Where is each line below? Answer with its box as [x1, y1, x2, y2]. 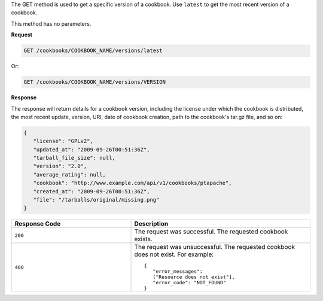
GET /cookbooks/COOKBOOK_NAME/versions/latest [23, 47, 163, 54]
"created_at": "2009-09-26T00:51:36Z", [33, 188, 150, 194]
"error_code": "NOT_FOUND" [153, 279, 227, 286]
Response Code [14, 220, 61, 228]
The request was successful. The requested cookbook [134, 227, 288, 236]
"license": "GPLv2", [33, 138, 94, 145]
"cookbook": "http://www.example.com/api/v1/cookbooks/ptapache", [33, 180, 232, 187]
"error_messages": [153, 268, 203, 275]
